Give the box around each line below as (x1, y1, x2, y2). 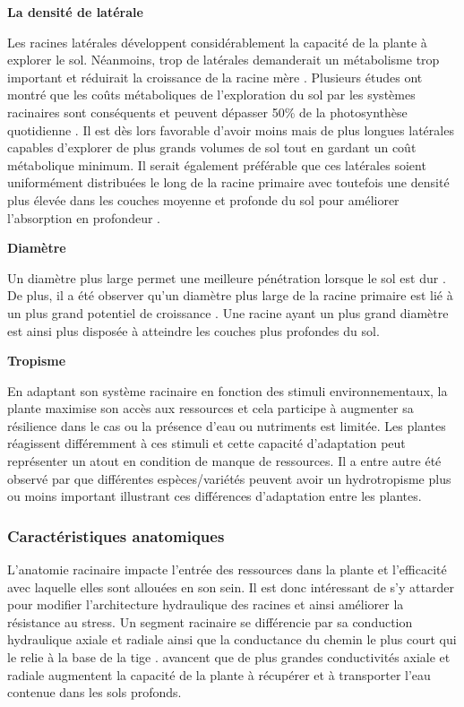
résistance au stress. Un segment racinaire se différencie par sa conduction (7, 612, 413, 631)
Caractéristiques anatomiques (7, 524, 225, 547)
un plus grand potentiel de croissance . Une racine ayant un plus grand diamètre (7, 303, 449, 322)
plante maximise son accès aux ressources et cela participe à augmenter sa (7, 399, 414, 418)
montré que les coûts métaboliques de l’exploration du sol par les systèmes (7, 85, 416, 104)
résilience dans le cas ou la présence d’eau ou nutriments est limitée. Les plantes (7, 416, 446, 435)
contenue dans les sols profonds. (7, 683, 182, 702)
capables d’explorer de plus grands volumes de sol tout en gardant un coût (7, 138, 417, 157)
